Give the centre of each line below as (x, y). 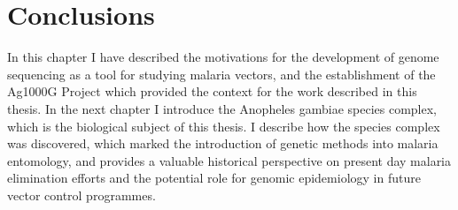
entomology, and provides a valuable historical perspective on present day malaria (229, 160)
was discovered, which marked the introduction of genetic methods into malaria (223, 143)
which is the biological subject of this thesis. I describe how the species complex (224, 126)
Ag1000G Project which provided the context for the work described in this (212, 91)
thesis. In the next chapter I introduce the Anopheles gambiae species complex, (222, 108)
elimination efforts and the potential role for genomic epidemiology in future (214, 178)
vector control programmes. (82, 195)
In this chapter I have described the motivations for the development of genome (223, 57)
